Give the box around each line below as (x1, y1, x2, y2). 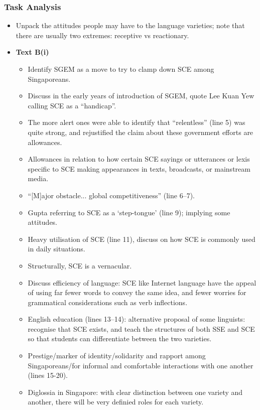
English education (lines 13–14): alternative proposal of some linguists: (28, 314, 245, 324)
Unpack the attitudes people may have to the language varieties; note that (16, 20, 245, 31)
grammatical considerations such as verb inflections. (28, 297, 188, 307)
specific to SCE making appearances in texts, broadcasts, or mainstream (28, 163, 250, 174)
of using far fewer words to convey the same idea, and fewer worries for (28, 287, 246, 298)
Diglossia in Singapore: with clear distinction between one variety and (28, 386, 243, 397)
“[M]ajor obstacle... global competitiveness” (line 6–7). (28, 190, 195, 200)
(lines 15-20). (28, 370, 68, 380)
